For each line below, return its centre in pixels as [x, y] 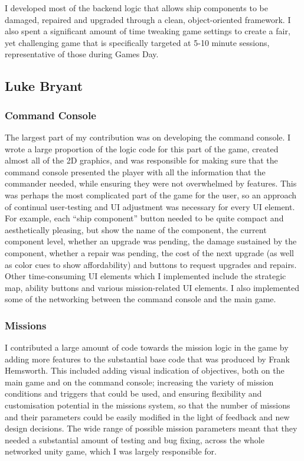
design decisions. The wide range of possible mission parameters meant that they [151, 428]
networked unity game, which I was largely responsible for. [111, 451]
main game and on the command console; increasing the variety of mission [139, 382]
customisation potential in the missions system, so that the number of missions [148, 405]
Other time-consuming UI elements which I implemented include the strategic [146, 276]
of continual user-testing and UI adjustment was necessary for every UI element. [150, 206]
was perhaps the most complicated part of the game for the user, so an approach [151, 194]
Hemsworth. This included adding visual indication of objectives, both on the [145, 370]
